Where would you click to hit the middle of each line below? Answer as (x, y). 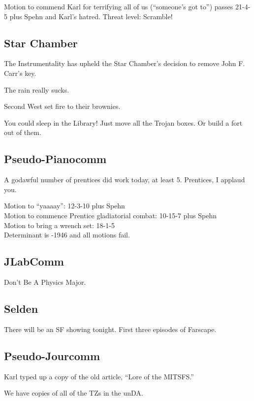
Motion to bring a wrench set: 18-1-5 (59, 225)
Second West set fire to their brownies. (62, 106)
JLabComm (34, 261)
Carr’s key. (20, 73)
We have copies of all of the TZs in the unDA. (74, 393)
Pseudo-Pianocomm (55, 159)
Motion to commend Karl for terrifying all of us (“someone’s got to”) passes (119, 6)
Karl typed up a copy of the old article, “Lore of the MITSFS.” (99, 376)
